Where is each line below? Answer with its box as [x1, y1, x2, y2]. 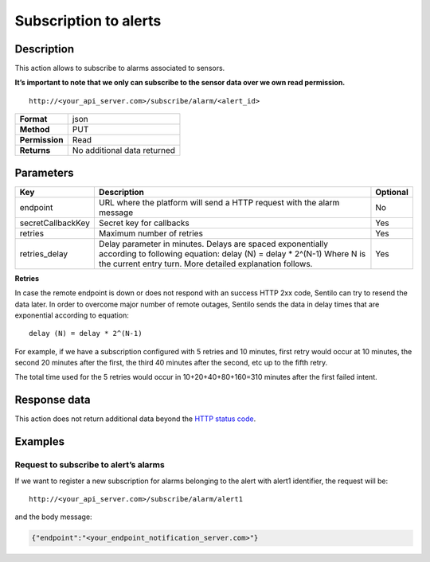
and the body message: [14, 512, 92, 521]
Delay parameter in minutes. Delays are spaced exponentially [98, 238, 329, 249]
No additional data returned [72, 145, 175, 156]
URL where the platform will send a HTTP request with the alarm [98, 197, 340, 208]
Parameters [14, 166, 74, 179]
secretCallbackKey [19, 217, 91, 228]
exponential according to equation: [14, 310, 129, 320]
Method [19, 124, 50, 135]
